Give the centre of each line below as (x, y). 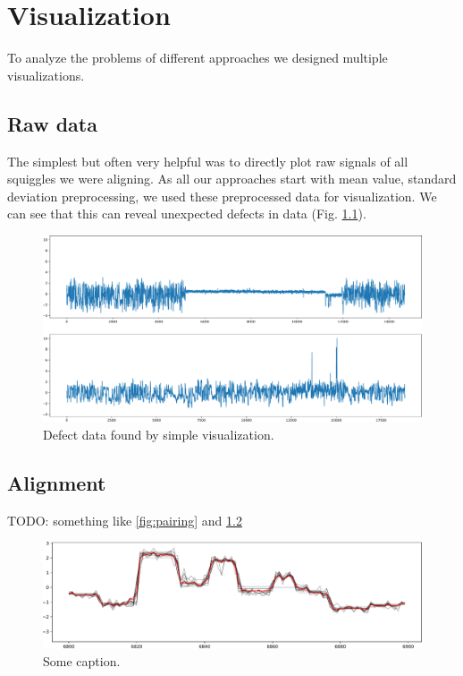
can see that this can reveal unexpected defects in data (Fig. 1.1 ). (187, 214)
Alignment (57, 482)
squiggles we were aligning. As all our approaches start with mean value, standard (232, 179)
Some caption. (82, 660)
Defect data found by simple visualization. (159, 434)
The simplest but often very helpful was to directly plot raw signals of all (208, 161)
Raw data (52, 123)
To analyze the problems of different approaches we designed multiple (198, 58)
